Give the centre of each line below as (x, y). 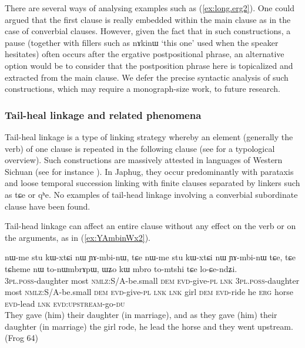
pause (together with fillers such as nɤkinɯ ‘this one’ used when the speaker (142, 42)
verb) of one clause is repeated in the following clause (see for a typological (140, 148)
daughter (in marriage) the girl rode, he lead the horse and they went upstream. (149, 326)
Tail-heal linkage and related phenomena (103, 115)
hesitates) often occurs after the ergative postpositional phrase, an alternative (145, 54)
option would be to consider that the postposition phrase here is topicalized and (149, 65)
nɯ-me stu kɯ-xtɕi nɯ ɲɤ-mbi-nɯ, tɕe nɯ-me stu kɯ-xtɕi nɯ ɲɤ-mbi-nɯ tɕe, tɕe (150, 257)
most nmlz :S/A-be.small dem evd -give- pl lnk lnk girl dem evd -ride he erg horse (149, 292)
